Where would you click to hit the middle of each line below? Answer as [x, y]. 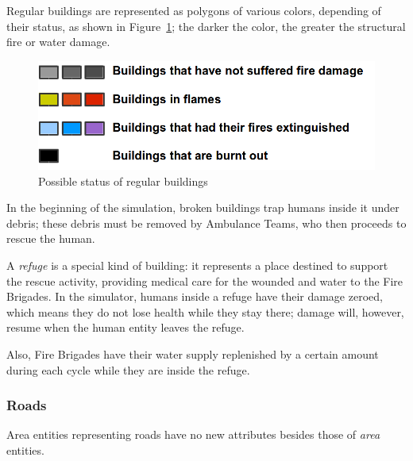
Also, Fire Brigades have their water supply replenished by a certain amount [193, 353]
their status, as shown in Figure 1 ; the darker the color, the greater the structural [206, 26]
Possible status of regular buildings [123, 181]
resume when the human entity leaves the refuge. [125, 327]
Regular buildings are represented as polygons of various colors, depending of [194, 10]
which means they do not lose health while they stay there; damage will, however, [205, 311]
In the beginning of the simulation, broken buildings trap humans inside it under [203, 207]
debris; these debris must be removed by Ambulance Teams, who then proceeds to [206, 223]
